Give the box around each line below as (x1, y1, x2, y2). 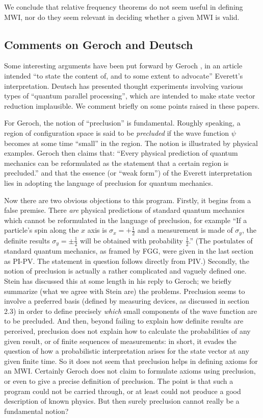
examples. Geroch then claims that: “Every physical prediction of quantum (4, 147, 238, 158)
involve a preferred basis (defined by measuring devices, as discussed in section (4, 296, 250, 306)
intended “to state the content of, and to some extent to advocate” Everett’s (4, 70, 243, 81)
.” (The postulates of (189, 235, 253, 245)
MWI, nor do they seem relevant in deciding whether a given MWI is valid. (4, 11, 240, 22)
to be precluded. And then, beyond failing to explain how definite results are (4, 315, 244, 326)
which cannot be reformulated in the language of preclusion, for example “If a (4, 214, 247, 225)
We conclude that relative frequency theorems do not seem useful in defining (4, 2, 243, 12)
